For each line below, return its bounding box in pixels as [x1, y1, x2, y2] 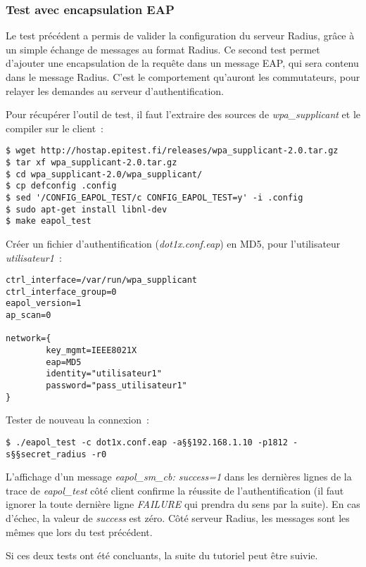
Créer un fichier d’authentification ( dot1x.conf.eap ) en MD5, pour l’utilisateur [6, 236, 341, 250]
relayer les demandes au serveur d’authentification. [6, 83, 224, 98]
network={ [6, 333, 51, 344]
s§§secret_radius [6, 449, 87, 459]
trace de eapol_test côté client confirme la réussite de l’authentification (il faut [6, 483, 344, 497]
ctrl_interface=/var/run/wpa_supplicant [6, 275, 198, 286]
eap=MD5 [46, 357, 82, 367]
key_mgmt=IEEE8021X [46, 345, 137, 356]
